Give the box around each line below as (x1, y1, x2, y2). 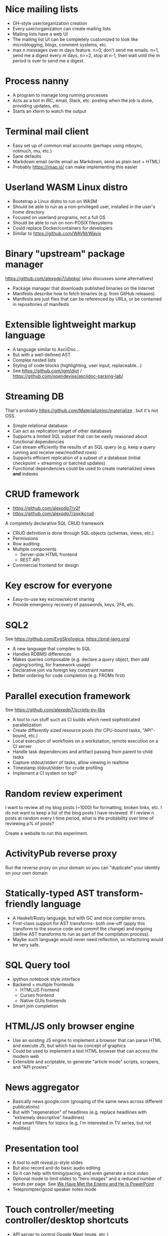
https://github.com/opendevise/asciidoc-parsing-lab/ (12, 373, 123, 379)
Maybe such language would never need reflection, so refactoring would (12, 937, 163, 943)
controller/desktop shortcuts (5, 1215, 129, 1226)
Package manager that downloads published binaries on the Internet (12, 285, 155, 291)
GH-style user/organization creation (12, 20, 87, 26)
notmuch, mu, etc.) (12, 148, 52, 154)
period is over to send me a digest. (12, 57, 85, 64)
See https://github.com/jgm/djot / (12, 367, 82, 374)
